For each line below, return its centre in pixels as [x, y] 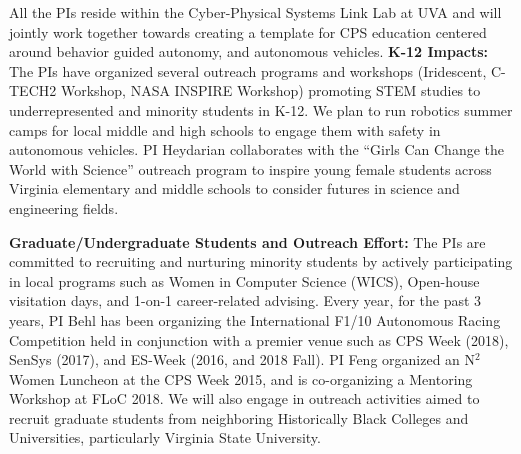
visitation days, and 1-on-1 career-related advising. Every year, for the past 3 [245, 300]
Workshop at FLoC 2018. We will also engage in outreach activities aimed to [244, 398]
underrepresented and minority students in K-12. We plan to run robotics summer [261, 109]
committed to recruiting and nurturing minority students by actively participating [261, 261]
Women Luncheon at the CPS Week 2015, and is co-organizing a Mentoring [241, 378]
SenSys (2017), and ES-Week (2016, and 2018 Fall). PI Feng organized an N [242, 359]
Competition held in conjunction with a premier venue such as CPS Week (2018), [259, 339]
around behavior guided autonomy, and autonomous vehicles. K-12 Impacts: [249, 51]
